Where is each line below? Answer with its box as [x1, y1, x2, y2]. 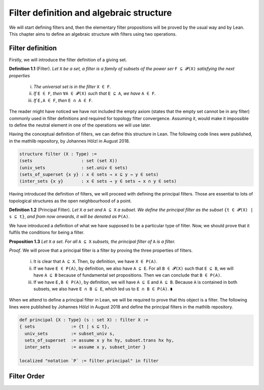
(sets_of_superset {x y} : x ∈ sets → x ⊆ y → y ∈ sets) [19, 172, 159, 177]
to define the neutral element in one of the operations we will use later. [9, 122, 152, 128]
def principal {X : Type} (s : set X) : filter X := [19, 317, 149, 323]
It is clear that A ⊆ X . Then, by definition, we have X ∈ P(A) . [33, 259, 158, 264]
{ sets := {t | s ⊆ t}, [19, 324, 110, 329]
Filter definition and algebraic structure [9, 7, 172, 18]
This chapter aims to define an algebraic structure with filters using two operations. [9, 31, 177, 37]
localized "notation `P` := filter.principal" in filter [19, 358, 159, 364]
